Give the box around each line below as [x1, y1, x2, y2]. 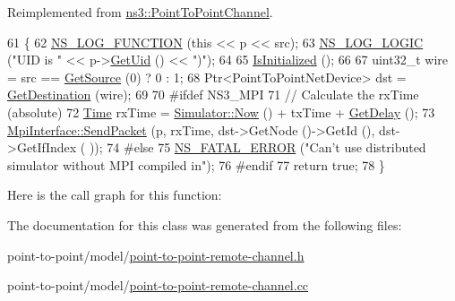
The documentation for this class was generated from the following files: [7, 215, 402, 234]
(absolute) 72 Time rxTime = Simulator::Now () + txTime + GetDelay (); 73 [7, 102, 435, 121]
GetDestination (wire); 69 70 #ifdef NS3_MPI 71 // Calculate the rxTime [7, 85, 419, 104]
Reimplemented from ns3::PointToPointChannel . [7, 3, 273, 21]
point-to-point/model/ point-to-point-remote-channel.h [7, 245, 305, 264]
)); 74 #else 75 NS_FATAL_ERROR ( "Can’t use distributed [89, 138, 426, 157]
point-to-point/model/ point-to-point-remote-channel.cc [7, 276, 309, 295]
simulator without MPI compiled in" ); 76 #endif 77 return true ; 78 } [7, 155, 385, 174]
